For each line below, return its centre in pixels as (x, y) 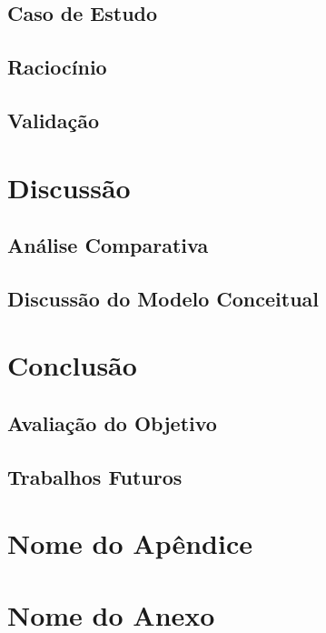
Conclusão (72, 365)
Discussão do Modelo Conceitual (163, 298)
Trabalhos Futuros (95, 476)
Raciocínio (57, 67)
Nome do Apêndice (130, 543)
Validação (54, 120)
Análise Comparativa (108, 245)
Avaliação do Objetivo (112, 423)
